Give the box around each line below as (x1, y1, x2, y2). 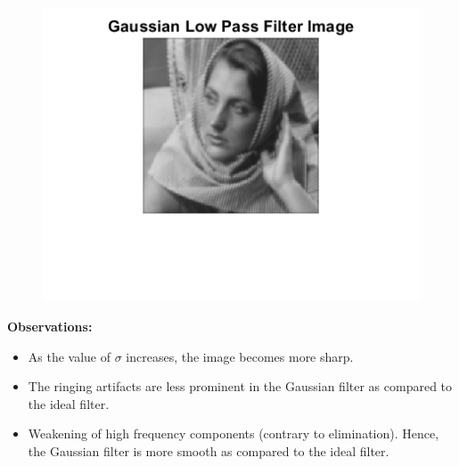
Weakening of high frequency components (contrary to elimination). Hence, (28, 424, 439, 443)
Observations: (7, 316, 93, 335)
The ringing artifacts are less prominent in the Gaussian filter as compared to (28, 377, 453, 396)
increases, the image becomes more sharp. (126, 347, 354, 365)
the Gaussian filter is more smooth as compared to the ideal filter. (28, 441, 389, 460)
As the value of (28, 347, 111, 365)
